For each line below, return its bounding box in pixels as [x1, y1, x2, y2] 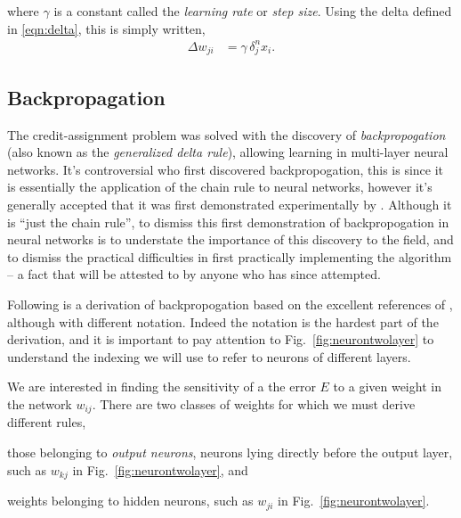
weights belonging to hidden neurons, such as [7, 491, 254, 510]
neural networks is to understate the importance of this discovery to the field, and [7, 230, 454, 249]
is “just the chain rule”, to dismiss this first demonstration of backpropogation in [7, 212, 449, 231]
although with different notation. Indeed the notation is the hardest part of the [7, 312, 439, 331]
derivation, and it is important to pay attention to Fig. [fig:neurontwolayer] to [7, 330, 434, 349]
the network [7, 394, 72, 413]
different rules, [7, 413, 86, 432]
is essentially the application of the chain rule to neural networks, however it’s [7, 177, 433, 196]
